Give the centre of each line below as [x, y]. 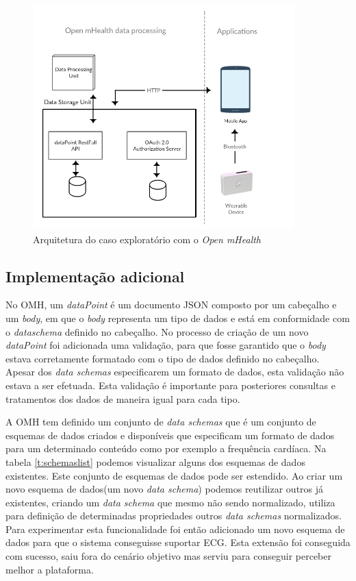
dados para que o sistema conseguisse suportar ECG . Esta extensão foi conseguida [178, 542]
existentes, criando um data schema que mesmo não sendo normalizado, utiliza [170, 502]
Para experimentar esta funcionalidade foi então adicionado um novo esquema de [175, 529]
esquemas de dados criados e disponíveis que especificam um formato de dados [170, 435]
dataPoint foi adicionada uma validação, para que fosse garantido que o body [166, 345]
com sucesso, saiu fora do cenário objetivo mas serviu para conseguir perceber [168, 556]
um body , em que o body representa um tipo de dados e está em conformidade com [178, 318]
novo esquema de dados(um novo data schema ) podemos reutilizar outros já [165, 489]
